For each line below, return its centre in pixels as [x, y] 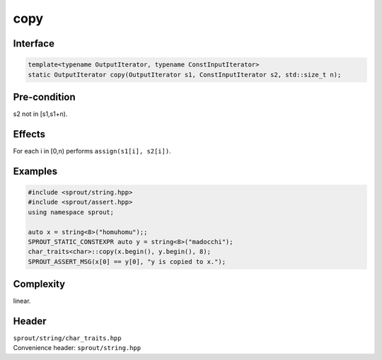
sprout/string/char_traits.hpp [67, 338]
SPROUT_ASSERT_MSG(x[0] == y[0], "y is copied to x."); [127, 261]
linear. [22, 301]
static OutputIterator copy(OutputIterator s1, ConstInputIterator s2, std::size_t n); [185, 75]
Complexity [39, 284]
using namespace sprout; [71, 212]
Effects [29, 134]
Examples [35, 171]
